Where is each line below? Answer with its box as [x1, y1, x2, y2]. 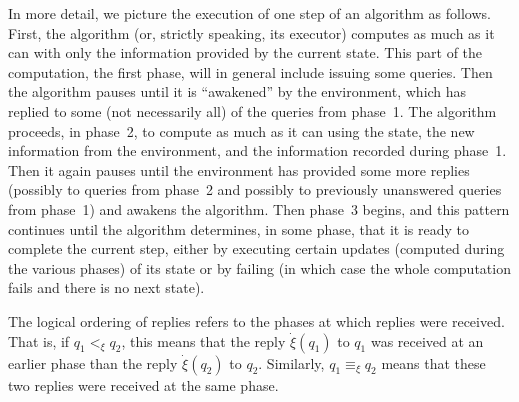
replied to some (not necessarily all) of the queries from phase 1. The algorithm [8, 100, 497, 121]
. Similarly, [258, 352, 325, 373]
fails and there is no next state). [8, 277, 205, 298]
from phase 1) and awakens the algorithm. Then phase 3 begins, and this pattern [8, 198, 510, 219]
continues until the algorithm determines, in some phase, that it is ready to [8, 218, 469, 239]
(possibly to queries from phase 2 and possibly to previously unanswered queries [8, 179, 502, 200]
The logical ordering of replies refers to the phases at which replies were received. [8, 310, 505, 331]
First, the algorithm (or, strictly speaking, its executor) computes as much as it [8, 22, 495, 43]
